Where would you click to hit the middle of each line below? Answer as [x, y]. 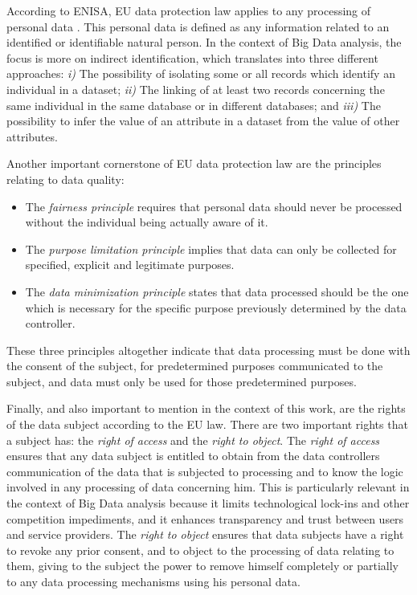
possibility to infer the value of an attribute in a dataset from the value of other [203, 121]
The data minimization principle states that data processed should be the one [217, 291]
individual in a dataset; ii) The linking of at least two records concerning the [196, 89]
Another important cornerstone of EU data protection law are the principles [194, 163]
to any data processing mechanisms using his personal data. [153, 581]
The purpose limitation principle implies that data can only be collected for [211, 249]
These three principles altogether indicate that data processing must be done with [208, 350]
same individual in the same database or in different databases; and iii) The [194, 105]
